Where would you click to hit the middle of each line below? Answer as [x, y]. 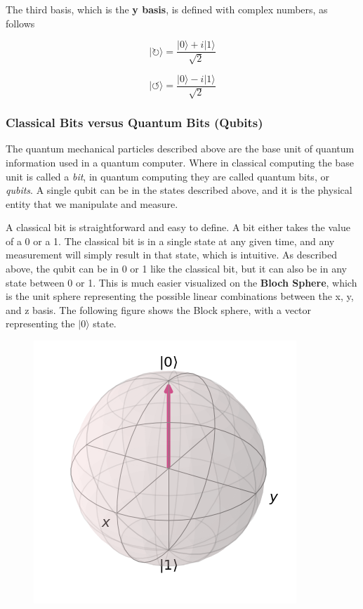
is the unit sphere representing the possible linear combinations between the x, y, [180, 296]
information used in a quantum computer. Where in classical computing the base [180, 162]
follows [20, 23]
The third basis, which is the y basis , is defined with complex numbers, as [167, 9]
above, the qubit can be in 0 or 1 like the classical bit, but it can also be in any [176, 269]
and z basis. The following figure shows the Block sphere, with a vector [159, 309]
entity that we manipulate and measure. [92, 203]
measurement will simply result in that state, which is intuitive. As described [171, 255]
